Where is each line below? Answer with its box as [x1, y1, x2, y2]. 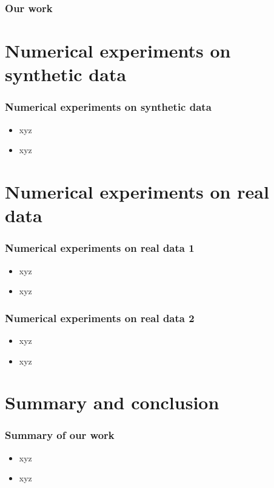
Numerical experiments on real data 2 [5, 310, 195, 325]
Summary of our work [5, 427, 115, 443]
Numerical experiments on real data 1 [5, 240, 195, 256]
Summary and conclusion [5, 390, 219, 415]
